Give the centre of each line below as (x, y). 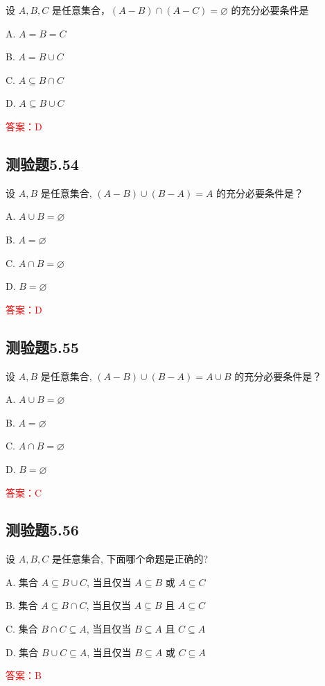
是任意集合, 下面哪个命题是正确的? (130, 559)
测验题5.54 (42, 163)
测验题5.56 (42, 530)
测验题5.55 (42, 346)
